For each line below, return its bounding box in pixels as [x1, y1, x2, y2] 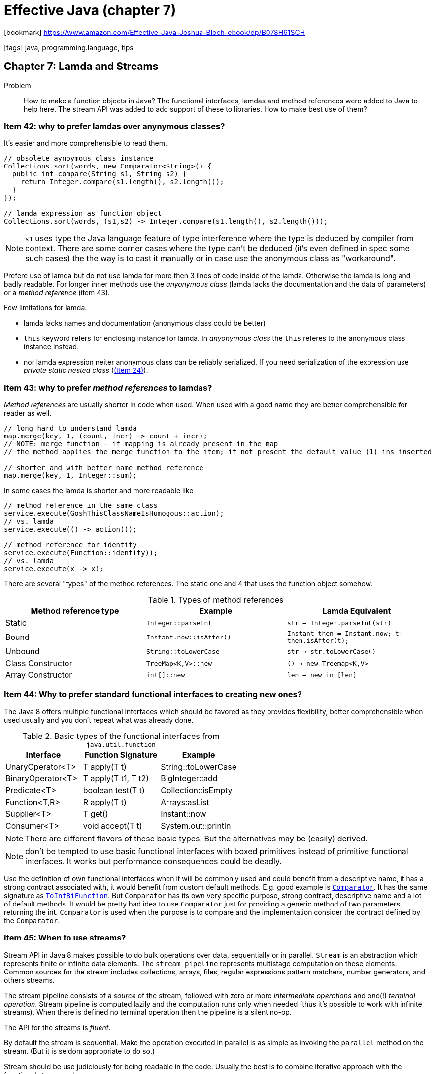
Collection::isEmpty [161, 785, 233, 795]
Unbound [5, 646, 40, 657]
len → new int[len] [287, 671, 357, 679]
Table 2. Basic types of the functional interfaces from [22, 731, 220, 741]
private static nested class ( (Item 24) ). [24, 366, 148, 375]
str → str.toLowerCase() [287, 647, 376, 655]
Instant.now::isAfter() [146, 633, 232, 641]
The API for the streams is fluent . [4, 1023, 111, 1032]
